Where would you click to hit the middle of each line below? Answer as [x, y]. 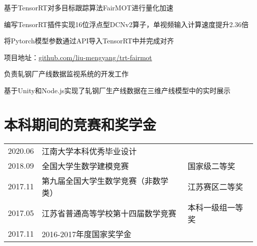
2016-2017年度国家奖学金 [86, 234]
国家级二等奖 [211, 166]
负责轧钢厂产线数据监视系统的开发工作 [66, 74]
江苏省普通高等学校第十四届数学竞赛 [109, 213]
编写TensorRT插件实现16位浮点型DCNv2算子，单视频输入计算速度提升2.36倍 [126, 24]
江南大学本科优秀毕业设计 [89, 151]
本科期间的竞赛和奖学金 [80, 124]
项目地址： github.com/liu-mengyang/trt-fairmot [78, 57]
